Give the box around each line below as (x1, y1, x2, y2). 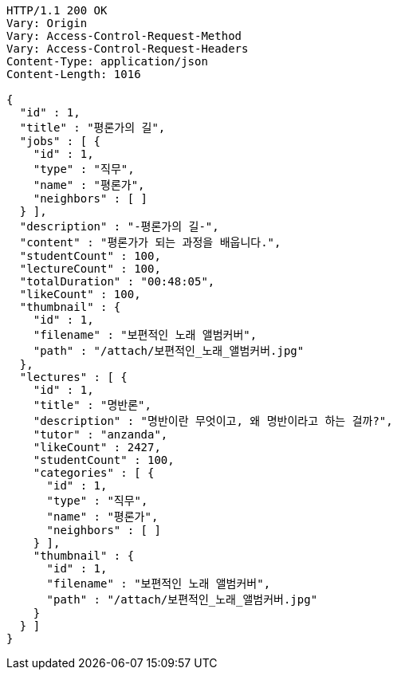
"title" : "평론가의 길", (19, 121, 166, 134)
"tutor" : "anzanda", (33, 428, 168, 441)
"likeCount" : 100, (19, 288, 141, 301)
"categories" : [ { (33, 466, 155, 479)
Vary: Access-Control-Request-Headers (6, 42, 249, 55)
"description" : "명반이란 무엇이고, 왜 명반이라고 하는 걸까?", (33, 415, 393, 427)
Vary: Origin (6, 17, 88, 29)
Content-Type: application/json (6, 55, 208, 68)
